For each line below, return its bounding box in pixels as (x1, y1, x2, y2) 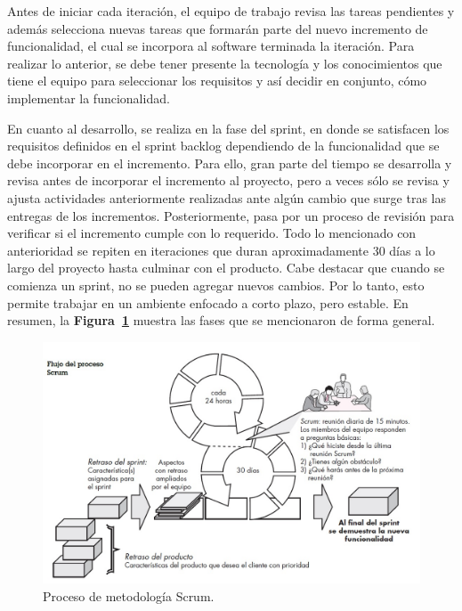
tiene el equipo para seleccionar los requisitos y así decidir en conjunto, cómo (7, 71, 427, 90)
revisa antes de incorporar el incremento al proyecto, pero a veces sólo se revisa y (7, 171, 450, 190)
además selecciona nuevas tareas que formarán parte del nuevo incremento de (7, 19, 428, 37)
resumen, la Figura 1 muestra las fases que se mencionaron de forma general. (7, 311, 435, 330)
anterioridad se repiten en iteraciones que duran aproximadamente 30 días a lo (7, 240, 435, 259)
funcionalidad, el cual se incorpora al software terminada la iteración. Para (7, 37, 415, 55)
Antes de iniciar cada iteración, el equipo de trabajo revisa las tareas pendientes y (7, 2, 455, 20)
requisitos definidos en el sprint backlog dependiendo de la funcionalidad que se (7, 136, 440, 155)
